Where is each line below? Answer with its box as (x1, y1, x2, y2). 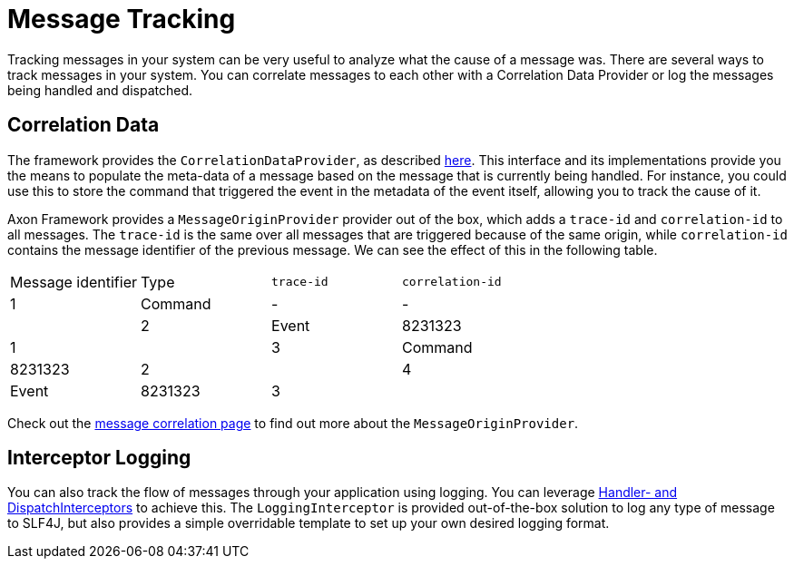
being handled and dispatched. (7, 82, 193, 98)
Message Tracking (7, 4, 236, 34)
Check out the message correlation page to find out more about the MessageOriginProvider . (7, 415, 579, 431)
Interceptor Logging (7, 446, 191, 470)
